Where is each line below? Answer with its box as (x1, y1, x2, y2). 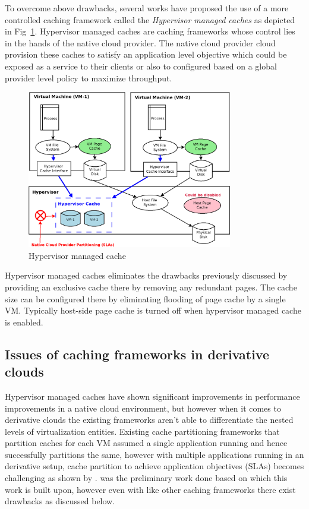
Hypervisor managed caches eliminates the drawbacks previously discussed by (5, 269, 288, 282)
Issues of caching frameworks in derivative (5, 344, 270, 363)
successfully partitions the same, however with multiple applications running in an (5, 448, 304, 460)
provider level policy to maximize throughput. (5, 71, 172, 84)
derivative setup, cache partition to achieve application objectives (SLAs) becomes (5, 460, 304, 472)
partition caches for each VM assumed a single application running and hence (5, 437, 288, 449)
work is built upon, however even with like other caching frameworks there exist (5, 483, 296, 495)
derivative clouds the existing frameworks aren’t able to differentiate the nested (5, 413, 294, 426)
